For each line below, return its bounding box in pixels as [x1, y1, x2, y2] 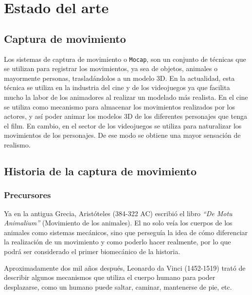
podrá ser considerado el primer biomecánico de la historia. [4, 246, 180, 256]
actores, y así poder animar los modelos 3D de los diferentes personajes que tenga [4, 111, 247, 121]
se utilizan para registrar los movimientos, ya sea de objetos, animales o [4, 63, 217, 74]
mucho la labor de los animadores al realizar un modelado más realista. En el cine [4, 92, 248, 102]
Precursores [4, 189, 51, 201]
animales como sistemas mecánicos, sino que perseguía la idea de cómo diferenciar [4, 227, 248, 237]
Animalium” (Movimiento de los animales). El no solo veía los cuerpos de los [4, 218, 233, 228]
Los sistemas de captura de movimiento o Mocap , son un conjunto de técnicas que [4, 54, 246, 64]
